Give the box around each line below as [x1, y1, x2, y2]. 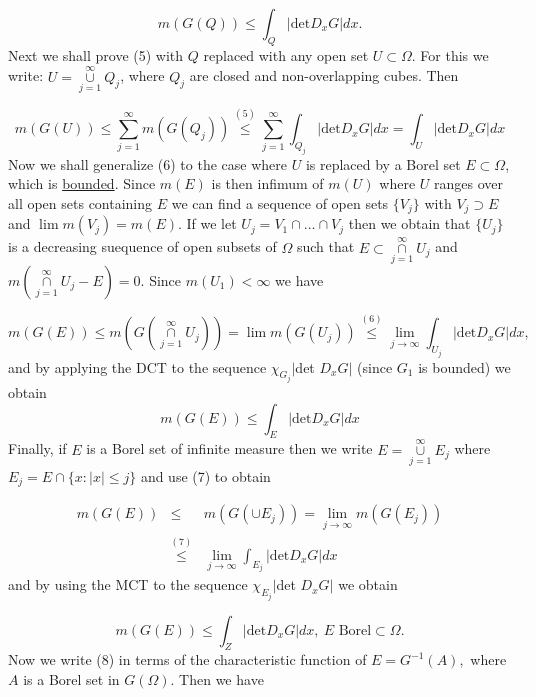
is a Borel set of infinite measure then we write [86, 438, 373, 459]
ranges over [433, 173, 503, 194]
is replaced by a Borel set [305, 153, 461, 174]
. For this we [411, 44, 489, 65]
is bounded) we [418, 356, 511, 377]
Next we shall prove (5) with [8, 44, 184, 65]
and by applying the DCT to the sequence [8, 356, 267, 377]
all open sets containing [8, 192, 153, 213]
